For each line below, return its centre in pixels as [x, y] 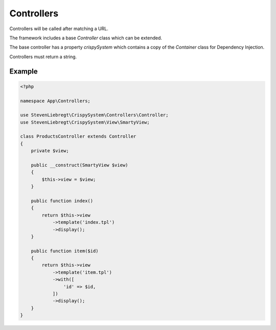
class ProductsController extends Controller [78, 136]
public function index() [62, 201]
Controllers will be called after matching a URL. [59, 29]
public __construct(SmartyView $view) [79, 165]
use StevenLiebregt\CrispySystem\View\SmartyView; [85, 122]
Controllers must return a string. [43, 57]
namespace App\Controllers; [55, 101]
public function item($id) [65, 251]
